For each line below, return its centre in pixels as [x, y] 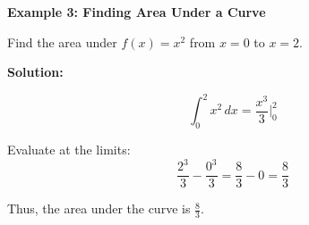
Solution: [35, 72]
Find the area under [62, 42]
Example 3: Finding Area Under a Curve [137, 12]
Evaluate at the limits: [69, 150]
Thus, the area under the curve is [99, 208]
